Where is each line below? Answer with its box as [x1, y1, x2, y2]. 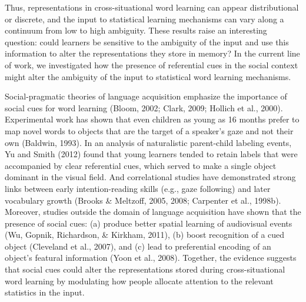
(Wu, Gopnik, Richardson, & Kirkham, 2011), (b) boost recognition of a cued [5, 228, 285, 241]
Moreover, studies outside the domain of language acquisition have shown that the [5, 205, 301, 218]
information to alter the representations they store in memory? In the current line [5, 47, 300, 59]
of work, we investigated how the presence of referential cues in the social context [5, 58, 298, 71]
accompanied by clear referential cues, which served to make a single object [5, 159, 277, 171]
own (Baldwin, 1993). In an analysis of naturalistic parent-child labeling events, [5, 136, 292, 148]
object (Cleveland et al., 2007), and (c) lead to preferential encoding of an [5, 240, 271, 252]
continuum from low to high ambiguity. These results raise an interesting [5, 24, 267, 36]
